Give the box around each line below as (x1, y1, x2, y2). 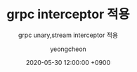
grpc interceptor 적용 (6, 6, 130, 22)
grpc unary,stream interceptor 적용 (18, 31, 119, 39)
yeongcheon (49, 45, 87, 53)
